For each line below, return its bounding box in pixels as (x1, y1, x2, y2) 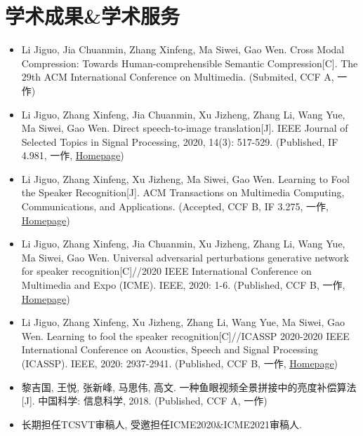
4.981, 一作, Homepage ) (21, 148, 124, 163)
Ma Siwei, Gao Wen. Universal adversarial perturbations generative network (21, 250, 349, 264)
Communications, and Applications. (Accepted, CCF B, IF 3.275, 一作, (21, 199, 329, 214)
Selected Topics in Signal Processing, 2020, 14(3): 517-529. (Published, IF (21, 134, 338, 149)
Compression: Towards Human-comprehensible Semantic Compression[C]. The (21, 55, 358, 70)
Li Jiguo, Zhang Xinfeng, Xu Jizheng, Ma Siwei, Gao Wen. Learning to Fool (21, 171, 350, 186)
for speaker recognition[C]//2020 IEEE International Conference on (21, 264, 312, 278)
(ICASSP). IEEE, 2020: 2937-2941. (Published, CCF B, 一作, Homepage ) (21, 356, 338, 370)
